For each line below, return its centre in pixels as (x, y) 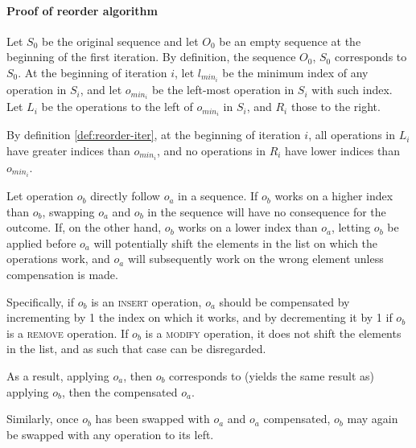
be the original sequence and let (120, 41)
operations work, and (58, 259)
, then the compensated (119, 391)
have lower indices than (342, 150)
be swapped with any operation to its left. (110, 434)
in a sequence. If (218, 196)
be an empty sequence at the (290, 41)
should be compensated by (284, 301)
